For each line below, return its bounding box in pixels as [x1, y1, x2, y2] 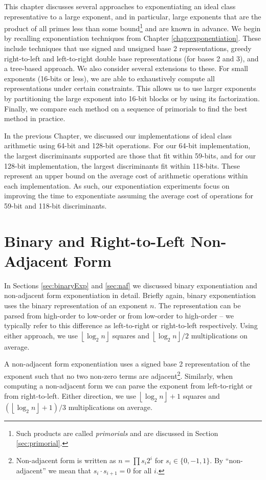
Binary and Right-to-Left [4, 230, 185, 251]
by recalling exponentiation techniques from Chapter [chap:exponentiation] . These [4, 33, 261, 43]
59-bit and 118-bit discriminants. [4, 200, 107, 211]
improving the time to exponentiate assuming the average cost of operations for [4, 190, 253, 201]
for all [133, 465, 152, 475]
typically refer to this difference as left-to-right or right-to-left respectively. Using [4, 320, 258, 331]
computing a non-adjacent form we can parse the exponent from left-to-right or [4, 380, 253, 391]
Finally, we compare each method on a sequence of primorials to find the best [4, 103, 248, 113]
